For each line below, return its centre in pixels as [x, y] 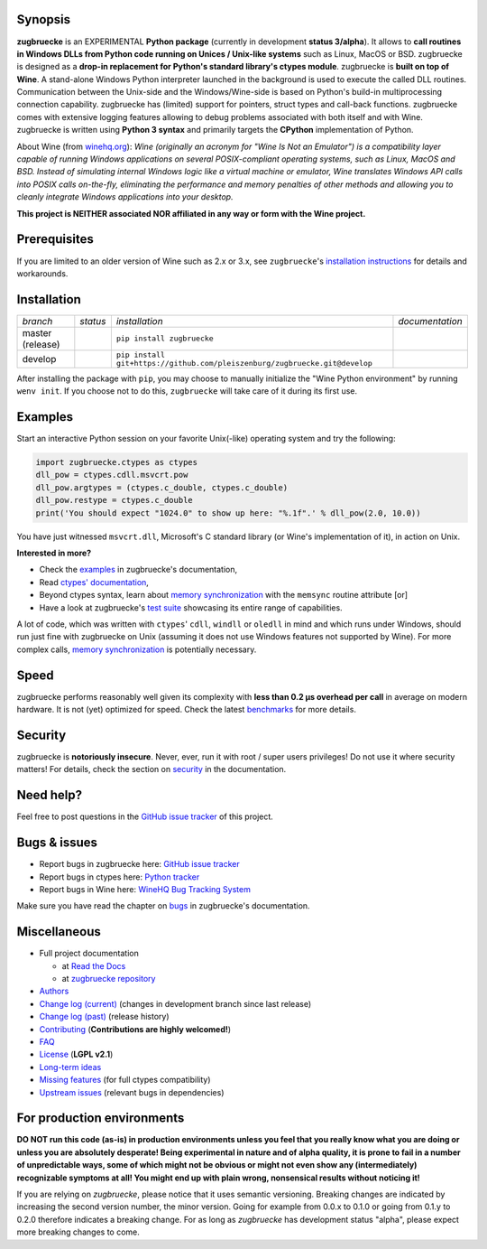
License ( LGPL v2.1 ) [76, 1054]
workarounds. [42, 273]
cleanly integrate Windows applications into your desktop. [125, 197]
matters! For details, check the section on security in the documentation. [152, 769]
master [37, 332]
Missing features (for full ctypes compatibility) [125, 1080]
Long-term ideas [70, 1067]
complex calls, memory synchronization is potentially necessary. [137, 649]
